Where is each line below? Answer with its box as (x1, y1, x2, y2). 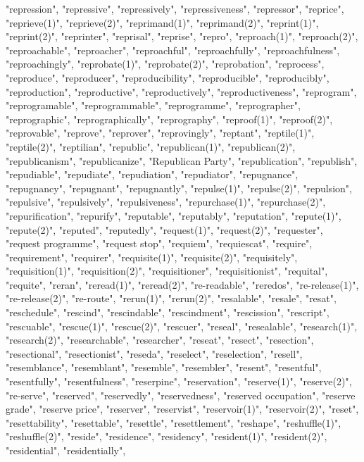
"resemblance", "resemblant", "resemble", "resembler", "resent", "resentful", (6, 360, 322, 375)
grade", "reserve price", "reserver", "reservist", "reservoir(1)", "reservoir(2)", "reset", (6, 401, 359, 416)
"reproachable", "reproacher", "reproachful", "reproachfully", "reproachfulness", (6, 42, 340, 57)
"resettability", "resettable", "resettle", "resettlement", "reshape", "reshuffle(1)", (6, 415, 341, 430)
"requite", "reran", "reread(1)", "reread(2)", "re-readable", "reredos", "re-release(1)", (6, 277, 359, 292)
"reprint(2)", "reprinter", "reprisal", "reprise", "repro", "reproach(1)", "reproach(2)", (6, 29, 358, 44)
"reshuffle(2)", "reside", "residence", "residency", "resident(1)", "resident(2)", (6, 429, 327, 444)
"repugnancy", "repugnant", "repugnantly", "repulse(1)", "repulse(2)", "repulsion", (6, 180, 352, 195)
